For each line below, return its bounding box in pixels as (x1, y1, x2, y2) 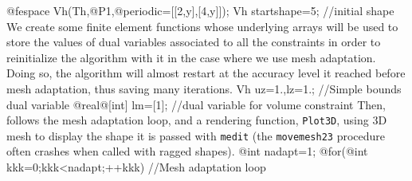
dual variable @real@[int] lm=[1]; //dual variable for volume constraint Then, (6, 96, 386, 112)
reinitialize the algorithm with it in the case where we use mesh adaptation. (6, 49, 376, 65)
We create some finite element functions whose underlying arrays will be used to (6, 18, 398, 34)
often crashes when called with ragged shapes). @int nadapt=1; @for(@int (6, 143, 368, 159)
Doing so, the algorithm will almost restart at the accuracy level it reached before (6, 65, 406, 81)
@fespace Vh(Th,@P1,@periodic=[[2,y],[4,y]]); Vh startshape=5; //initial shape (6, 2, 394, 18)
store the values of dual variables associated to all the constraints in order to (6, 33, 381, 50)
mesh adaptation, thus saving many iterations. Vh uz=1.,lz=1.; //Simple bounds (6, 80, 402, 96)
